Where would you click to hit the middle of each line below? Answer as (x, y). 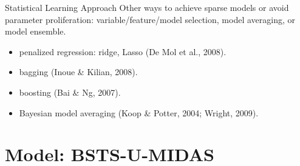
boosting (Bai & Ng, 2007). (70, 92)
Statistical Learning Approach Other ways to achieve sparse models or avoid (147, 7)
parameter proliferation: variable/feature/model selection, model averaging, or (150, 19)
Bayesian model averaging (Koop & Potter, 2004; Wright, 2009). (139, 112)
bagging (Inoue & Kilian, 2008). (78, 72)
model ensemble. (36, 31)
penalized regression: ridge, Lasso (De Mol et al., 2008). (123, 51)
